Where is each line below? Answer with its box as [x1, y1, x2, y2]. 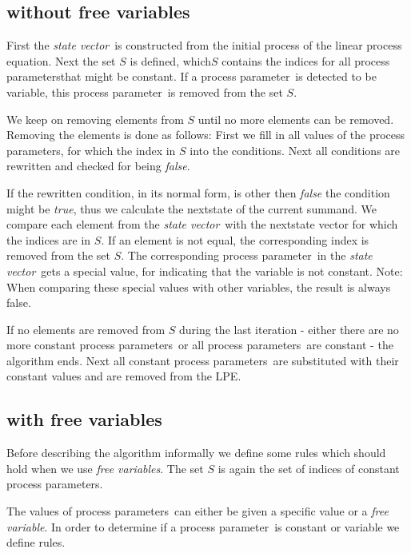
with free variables [6, 407, 162, 432]
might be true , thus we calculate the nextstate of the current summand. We [6, 200, 377, 217]
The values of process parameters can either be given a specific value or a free [6, 503, 389, 519]
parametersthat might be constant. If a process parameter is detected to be [6, 68, 377, 85]
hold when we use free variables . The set [6, 460, 204, 476]
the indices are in [6, 231, 91, 248]
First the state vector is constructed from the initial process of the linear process [6, 37, 402, 54]
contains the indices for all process [221, 52, 390, 69]
